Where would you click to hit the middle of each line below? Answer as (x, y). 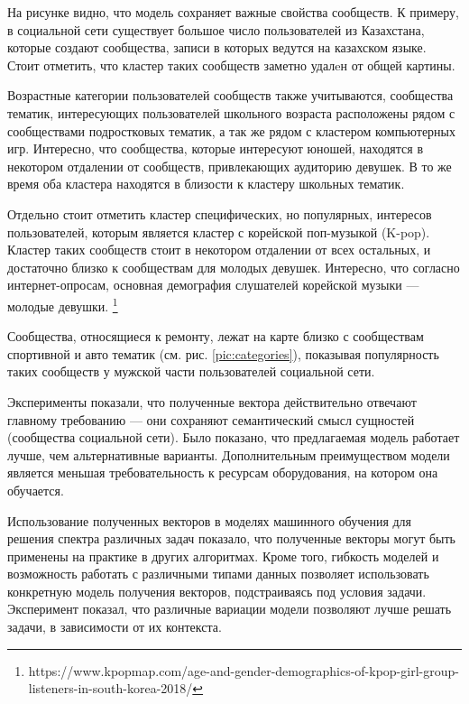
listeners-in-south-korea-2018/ (110, 688)
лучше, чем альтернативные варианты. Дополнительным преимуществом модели (229, 454)
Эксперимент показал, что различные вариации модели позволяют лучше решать (230, 609)
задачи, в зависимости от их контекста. (115, 627)
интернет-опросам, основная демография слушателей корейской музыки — (213, 285)
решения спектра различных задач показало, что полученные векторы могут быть (231, 538)
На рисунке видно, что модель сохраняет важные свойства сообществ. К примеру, (233, 12)
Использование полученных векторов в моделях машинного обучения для (210, 520)
